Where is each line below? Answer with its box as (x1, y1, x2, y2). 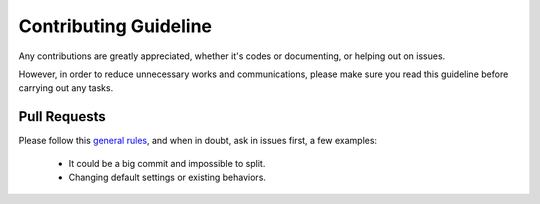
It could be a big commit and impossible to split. (68, 157, 266, 169)
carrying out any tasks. (18, 82, 114, 94)
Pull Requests (18, 108, 106, 125)
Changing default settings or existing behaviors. (68, 171, 267, 184)
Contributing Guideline (18, 15, 213, 37)
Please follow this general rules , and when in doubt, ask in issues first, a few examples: (18, 135, 378, 147)
